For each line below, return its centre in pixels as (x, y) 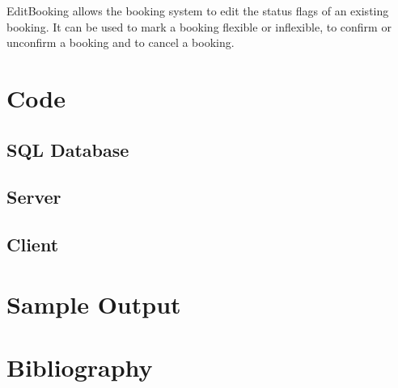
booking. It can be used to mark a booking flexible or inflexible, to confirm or (199, 26)
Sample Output (94, 304)
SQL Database (68, 149)
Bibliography (80, 367)
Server (34, 197)
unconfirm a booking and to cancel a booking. (121, 42)
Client (33, 245)
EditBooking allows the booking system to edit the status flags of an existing (198, 11)
